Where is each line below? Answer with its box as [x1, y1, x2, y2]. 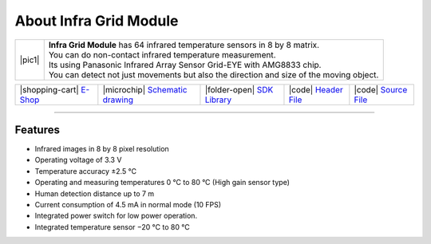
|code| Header [288, 84, 343, 95]
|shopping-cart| [19, 84, 79, 95]
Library [204, 94, 231, 105]
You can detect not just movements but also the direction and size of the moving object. [48, 69, 379, 80]
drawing [102, 94, 133, 105]
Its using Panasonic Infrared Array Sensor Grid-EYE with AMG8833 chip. [48, 59, 322, 70]
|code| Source [354, 84, 408, 95]
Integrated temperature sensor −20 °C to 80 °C [34, 222, 191, 231]
